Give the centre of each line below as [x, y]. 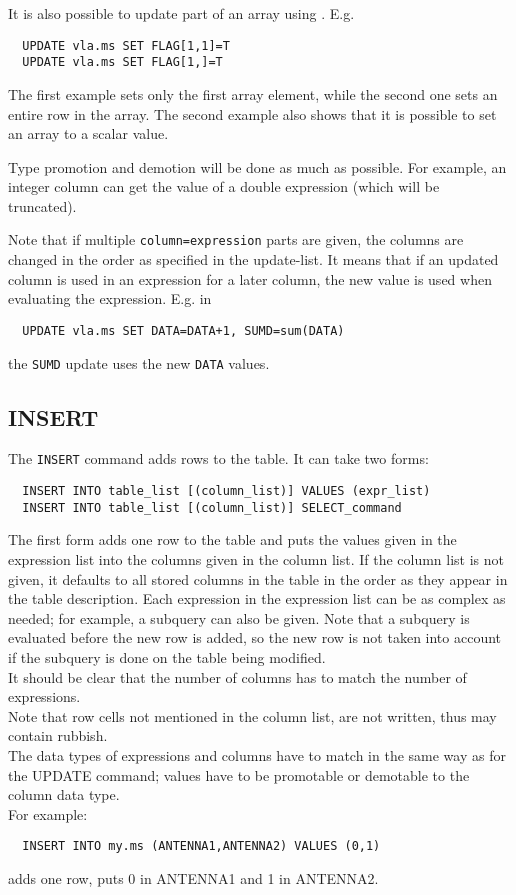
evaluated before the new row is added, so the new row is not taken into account [255, 637]
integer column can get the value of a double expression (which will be [224, 186]
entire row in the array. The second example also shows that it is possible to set [252, 113]
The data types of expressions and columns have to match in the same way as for [257, 754]
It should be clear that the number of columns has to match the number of [237, 676]
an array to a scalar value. [88, 133]
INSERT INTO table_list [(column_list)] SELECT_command [212, 507]
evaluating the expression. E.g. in [110, 298]
